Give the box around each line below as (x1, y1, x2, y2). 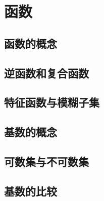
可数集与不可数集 (4, 153, 89, 169)
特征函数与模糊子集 (4, 94, 99, 110)
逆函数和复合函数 (4, 65, 89, 80)
